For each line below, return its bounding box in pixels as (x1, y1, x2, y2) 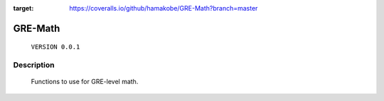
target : (13, 4, 34, 12)
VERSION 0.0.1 (31, 43, 80, 51)
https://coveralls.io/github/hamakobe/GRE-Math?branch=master (69, 4, 258, 12)
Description (13, 60, 55, 70)
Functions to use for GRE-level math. (31, 78, 139, 86)
